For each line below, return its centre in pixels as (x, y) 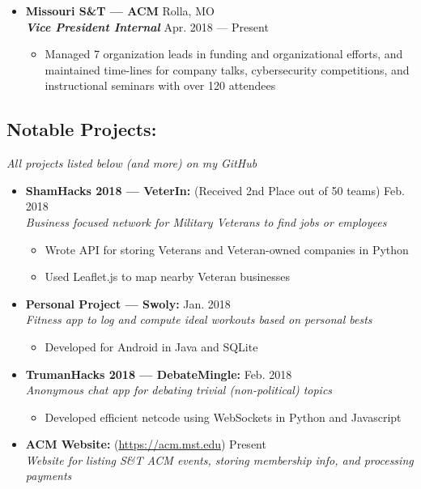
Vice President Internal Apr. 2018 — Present (147, 26)
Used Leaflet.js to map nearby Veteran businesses (168, 276)
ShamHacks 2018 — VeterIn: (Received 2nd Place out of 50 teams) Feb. (215, 190)
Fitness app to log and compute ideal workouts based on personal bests (199, 319)
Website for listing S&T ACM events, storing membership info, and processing (219, 459)
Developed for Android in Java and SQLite (151, 346)
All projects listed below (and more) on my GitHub (132, 163)
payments (49, 476)
